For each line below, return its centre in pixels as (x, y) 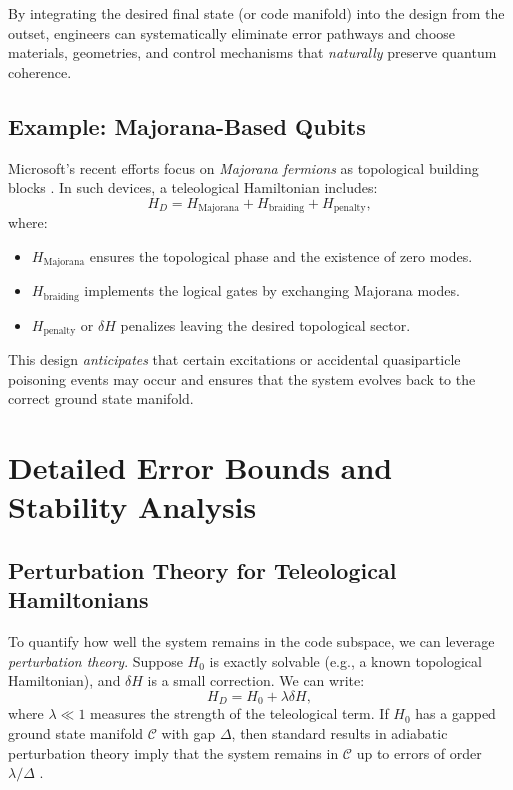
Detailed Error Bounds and (200, 467)
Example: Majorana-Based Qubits (187, 125)
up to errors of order (419, 752)
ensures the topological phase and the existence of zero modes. (281, 255)
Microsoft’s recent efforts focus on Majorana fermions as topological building (243, 167)
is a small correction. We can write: (256, 680)
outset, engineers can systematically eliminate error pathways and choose (232, 32)
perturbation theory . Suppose (95, 660)
